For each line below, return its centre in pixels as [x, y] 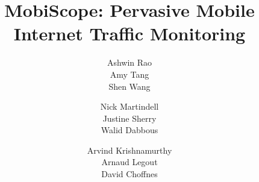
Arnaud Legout [129, 162]
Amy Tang [129, 74]
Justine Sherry [129, 118]
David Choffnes [129, 174]
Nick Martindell [129, 106]
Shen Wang [129, 86]
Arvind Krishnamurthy [129, 150]
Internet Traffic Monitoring [129, 33]
